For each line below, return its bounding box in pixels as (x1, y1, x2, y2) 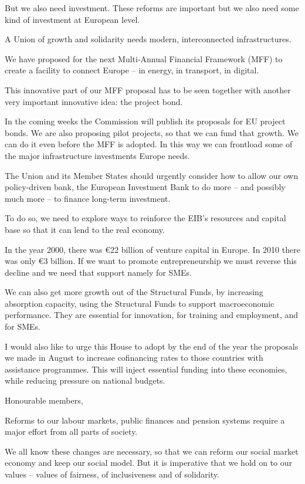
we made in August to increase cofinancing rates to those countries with (5, 351, 263, 364)
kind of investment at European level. (5, 13, 140, 25)
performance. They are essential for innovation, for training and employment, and (5, 309, 299, 321)
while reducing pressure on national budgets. (5, 374, 165, 387)
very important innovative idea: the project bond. (5, 95, 183, 107)
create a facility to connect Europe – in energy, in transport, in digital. (5, 64, 259, 76)
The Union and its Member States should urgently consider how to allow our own (5, 169, 299, 181)
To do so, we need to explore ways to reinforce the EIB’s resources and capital (5, 212, 286, 224)
